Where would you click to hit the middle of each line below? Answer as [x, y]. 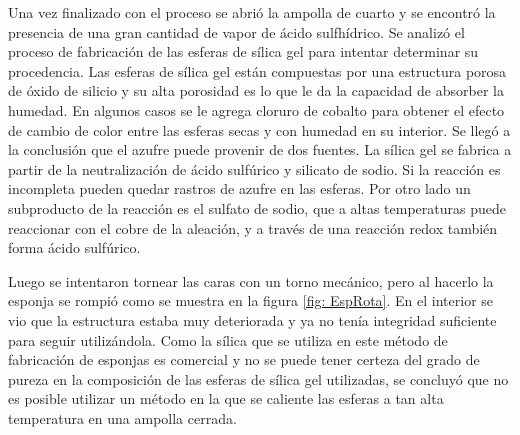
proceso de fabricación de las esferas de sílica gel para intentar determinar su [243, 51]
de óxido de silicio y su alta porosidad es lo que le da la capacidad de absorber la [256, 90]
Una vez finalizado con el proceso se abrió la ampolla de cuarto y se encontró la [252, 12]
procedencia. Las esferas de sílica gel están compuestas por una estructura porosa [257, 70]
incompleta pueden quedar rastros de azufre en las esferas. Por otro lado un [239, 188]
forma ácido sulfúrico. [74, 247]
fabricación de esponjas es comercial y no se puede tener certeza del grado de [244, 359]
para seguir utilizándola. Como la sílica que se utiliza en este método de [228, 339]
